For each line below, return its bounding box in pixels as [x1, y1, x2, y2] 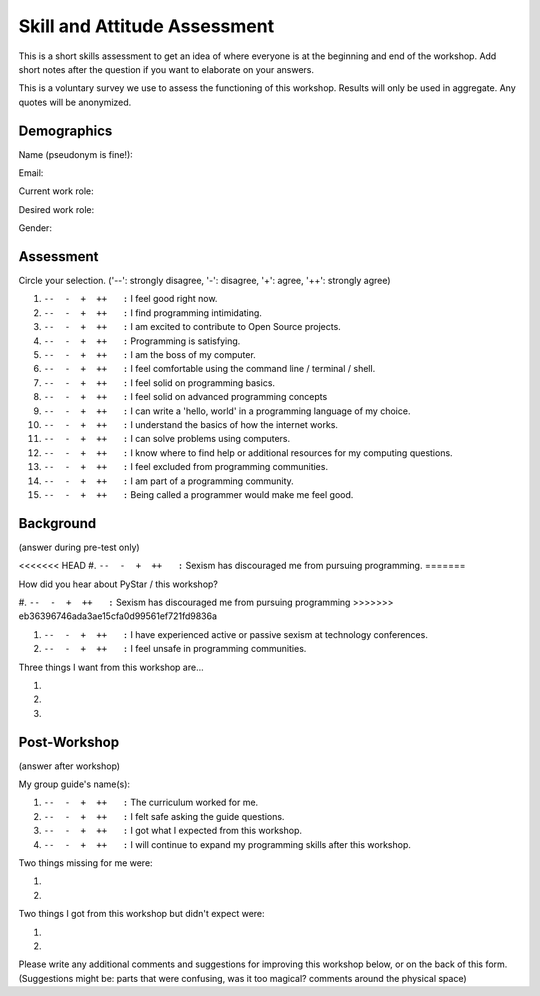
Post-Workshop [18, 733, 120, 750]
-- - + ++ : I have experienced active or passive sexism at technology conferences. [43, 628, 429, 640]
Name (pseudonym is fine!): [18, 148, 134, 160]
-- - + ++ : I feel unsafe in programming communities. [43, 643, 307, 655]
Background [18, 515, 97, 532]
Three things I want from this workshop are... [18, 661, 204, 673]
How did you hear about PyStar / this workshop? [18, 578, 219, 590]
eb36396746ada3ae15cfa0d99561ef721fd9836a [18, 610, 218, 622]
